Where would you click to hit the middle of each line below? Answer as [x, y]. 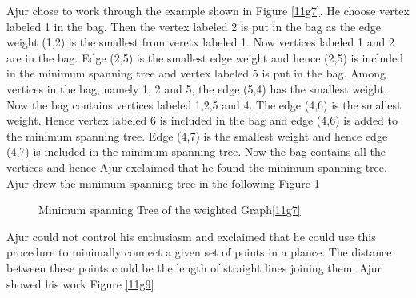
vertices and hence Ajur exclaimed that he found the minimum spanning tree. [197, 167]
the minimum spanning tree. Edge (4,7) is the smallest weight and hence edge [197, 135]
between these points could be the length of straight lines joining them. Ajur [194, 267]
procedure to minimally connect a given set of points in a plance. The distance [199, 252]
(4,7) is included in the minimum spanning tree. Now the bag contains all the [196, 151]
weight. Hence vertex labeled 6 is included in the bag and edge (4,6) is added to [202, 120]
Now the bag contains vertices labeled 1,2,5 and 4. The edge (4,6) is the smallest [204, 104]
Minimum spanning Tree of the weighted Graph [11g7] [170, 210]
